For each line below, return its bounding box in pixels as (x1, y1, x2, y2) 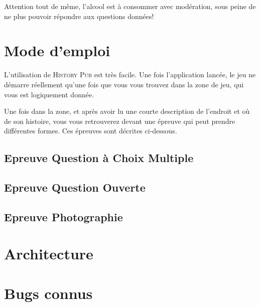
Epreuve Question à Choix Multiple (4, 150, 194, 166)
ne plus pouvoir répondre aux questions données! (4, 11, 154, 21)
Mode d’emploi (4, 40, 110, 61)
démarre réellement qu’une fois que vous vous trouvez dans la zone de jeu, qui (4, 79, 244, 89)
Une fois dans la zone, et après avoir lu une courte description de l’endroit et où (4, 106, 250, 116)
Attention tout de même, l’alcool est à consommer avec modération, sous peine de (4, 1, 256, 11)
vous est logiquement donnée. (4, 89, 94, 99)
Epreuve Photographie (4, 209, 123, 224)
